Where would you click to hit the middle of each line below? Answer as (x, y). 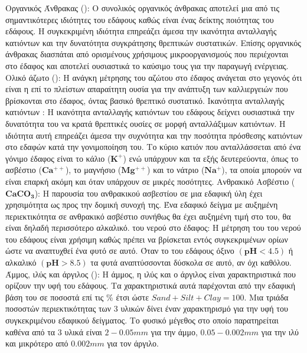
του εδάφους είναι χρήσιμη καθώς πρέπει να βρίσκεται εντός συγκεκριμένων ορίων (147, 239)
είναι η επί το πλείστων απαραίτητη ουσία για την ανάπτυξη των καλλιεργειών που (147, 89)
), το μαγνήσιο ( (93, 170)
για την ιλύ (280, 331)
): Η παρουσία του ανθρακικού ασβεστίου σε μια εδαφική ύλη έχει (148, 193)
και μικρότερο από (37, 343)
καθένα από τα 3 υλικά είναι (54, 331)
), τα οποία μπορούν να (262, 170)
